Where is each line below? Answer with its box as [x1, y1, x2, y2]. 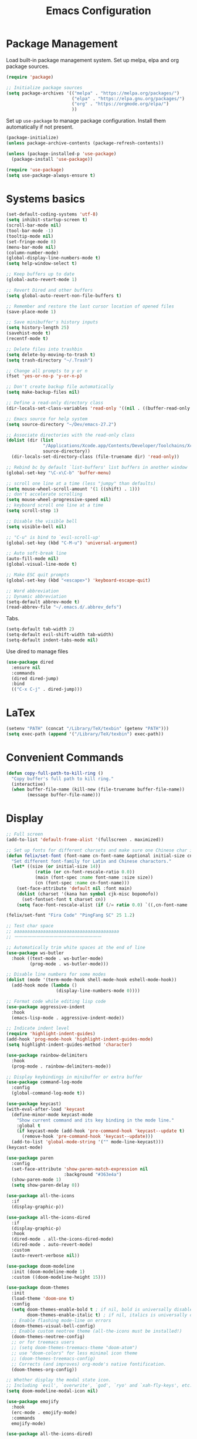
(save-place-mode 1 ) [6, 309, 57, 315]
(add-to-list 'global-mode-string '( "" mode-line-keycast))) [11, 1139, 164, 1145]
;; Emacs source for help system [6, 416, 88, 422]
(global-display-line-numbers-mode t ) [6, 255, 101, 261]
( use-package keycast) [6, 1101, 62, 1107]
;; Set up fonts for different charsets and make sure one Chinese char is [6, 847, 195, 853]
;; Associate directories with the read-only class [6, 432, 135, 438]
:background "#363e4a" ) [63, 1171, 122, 1177]
